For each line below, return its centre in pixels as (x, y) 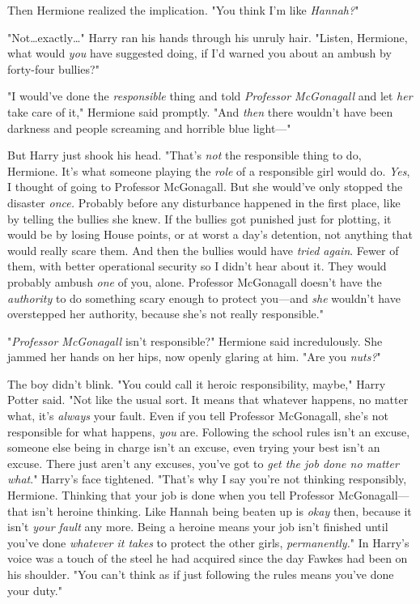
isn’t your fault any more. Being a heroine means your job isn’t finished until (198, 527)
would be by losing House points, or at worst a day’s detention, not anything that (210, 234)
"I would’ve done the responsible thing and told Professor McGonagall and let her (210, 96)
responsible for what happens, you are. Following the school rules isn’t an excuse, (209, 431)
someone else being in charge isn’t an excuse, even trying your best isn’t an (194, 447)
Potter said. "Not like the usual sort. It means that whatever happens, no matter (208, 400)
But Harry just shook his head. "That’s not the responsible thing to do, (185, 155)
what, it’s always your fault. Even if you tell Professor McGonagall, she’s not (198, 416)
